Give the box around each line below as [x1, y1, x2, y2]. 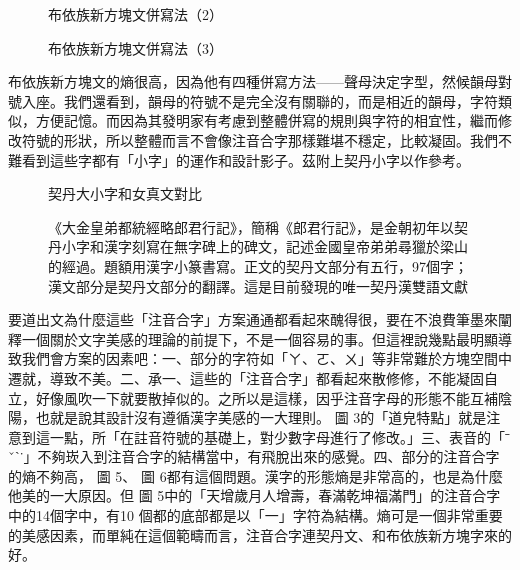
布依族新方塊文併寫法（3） [48, 37, 223, 58]
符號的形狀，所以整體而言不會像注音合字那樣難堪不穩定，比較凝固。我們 [21, 129, 498, 150]
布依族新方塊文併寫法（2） [48, 4, 223, 24]
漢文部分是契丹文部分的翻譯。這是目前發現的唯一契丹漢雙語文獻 [48, 275, 468, 296]
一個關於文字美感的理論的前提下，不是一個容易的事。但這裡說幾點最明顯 [21, 328, 498, 349]
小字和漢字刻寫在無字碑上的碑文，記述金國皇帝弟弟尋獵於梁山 [61, 236, 468, 257]
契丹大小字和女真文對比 [48, 183, 202, 204]
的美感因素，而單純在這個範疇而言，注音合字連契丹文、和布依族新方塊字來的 [8, 524, 512, 545]
